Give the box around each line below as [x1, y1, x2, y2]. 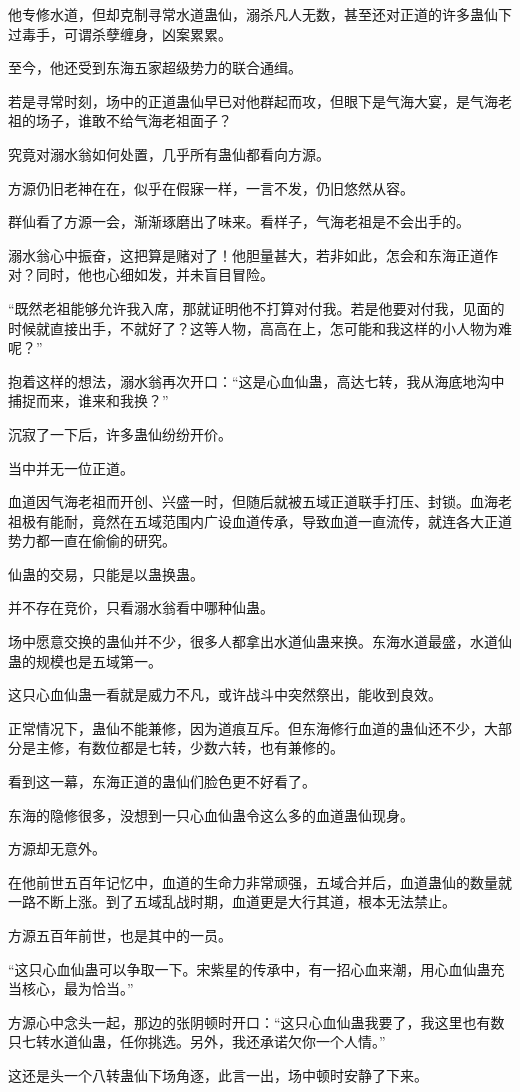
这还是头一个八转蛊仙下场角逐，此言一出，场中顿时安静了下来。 [8, 1064, 428, 1085]
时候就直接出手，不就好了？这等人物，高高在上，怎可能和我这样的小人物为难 [8, 317, 512, 338]
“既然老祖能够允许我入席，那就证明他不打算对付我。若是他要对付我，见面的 [8, 297, 505, 318]
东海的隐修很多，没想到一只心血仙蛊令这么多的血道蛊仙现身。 [8, 804, 414, 825]
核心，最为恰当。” [21, 978, 134, 999]
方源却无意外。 [8, 838, 106, 859]
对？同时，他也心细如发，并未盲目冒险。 [8, 264, 274, 285]
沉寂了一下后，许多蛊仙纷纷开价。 [8, 423, 232, 444]
